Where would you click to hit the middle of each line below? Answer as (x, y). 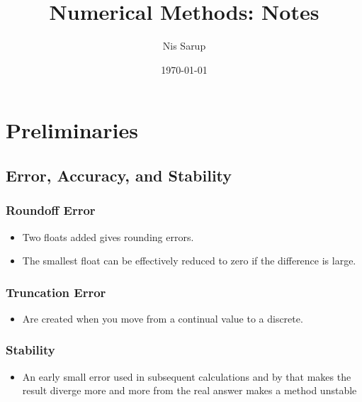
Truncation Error (56, 292)
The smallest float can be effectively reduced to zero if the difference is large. (189, 261)
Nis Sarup (184, 46)
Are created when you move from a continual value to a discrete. (163, 318)
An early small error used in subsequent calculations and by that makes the (187, 376)
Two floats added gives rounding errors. (108, 236)
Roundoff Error (51, 210)
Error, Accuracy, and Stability (119, 175)
